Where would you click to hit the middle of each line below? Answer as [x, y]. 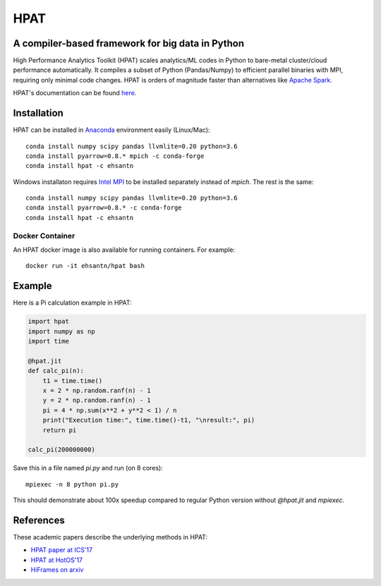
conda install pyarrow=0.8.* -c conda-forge [104, 208]
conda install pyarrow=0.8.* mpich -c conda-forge [115, 156]
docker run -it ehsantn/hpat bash [85, 266]
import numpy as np [61, 331]
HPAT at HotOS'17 [57, 560]
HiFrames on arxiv [57, 570]
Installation [38, 113]
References [39, 520]
